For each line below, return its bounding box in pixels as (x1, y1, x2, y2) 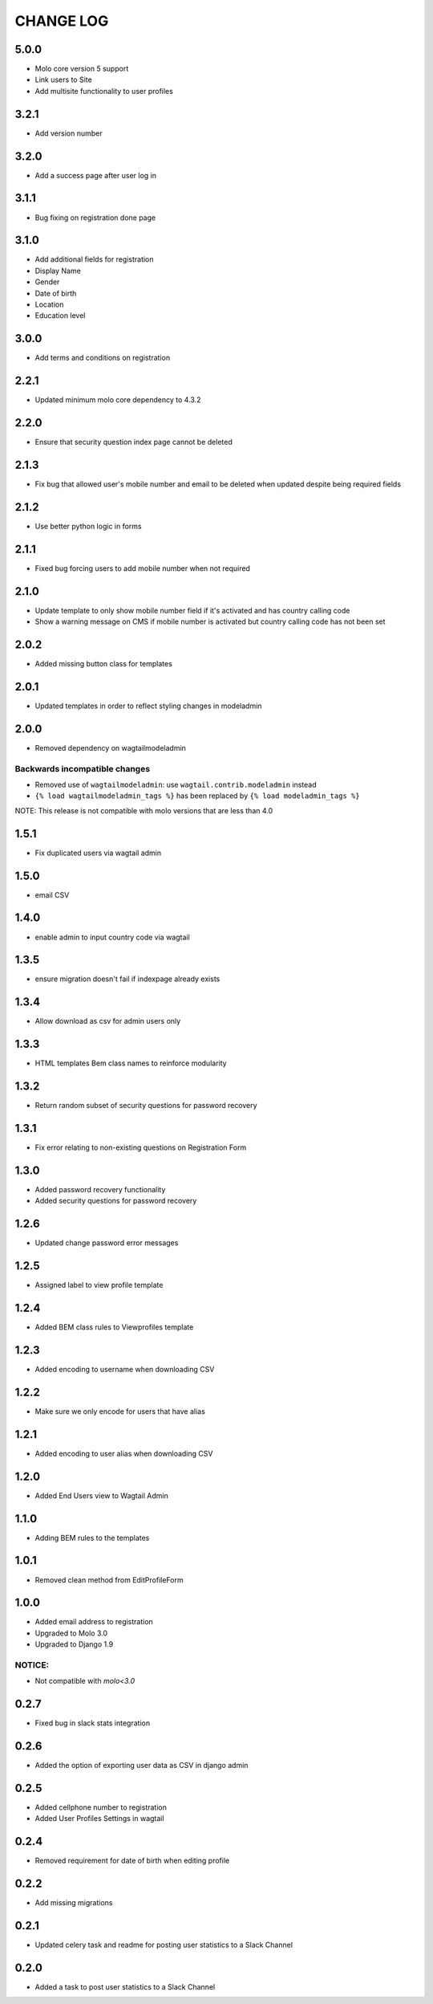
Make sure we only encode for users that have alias (34, 1406, 206, 1416)
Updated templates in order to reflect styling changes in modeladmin (34, 701, 262, 711)
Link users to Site (34, 75, 92, 84)
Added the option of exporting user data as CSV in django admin (34, 1761, 249, 1770)
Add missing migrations (34, 1898, 113, 1908)
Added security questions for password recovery (34, 1196, 197, 1206)
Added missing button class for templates (34, 659, 172, 669)
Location (34, 299, 64, 309)
